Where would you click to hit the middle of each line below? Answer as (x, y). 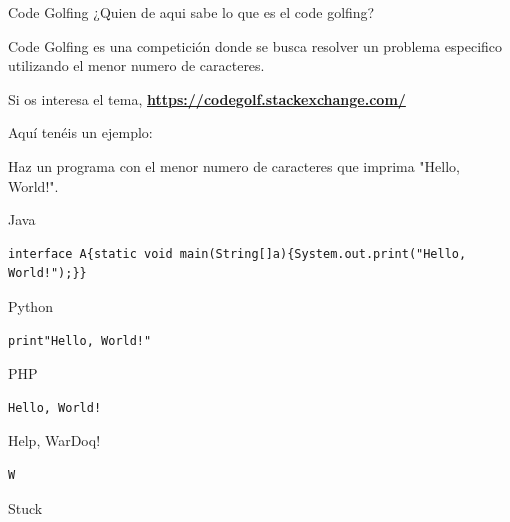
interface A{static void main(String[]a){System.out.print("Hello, (237, 253)
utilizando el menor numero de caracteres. (136, 65)
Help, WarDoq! (54, 440)
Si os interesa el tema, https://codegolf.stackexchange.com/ (207, 98)
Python (30, 305)
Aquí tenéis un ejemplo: (80, 132)
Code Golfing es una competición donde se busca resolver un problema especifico (255, 45)
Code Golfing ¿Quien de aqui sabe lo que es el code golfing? (191, 12)
